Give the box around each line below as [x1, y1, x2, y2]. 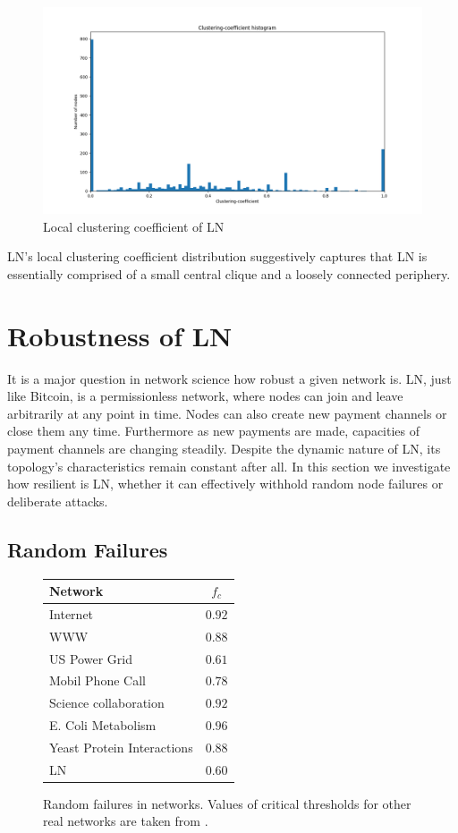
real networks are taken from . [43, 812, 208, 830]
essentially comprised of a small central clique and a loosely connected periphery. [7, 264, 451, 283]
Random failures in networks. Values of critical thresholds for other [43, 794, 411, 812]
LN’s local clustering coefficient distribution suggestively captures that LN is [7, 247, 428, 266]
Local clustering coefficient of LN [43, 217, 225, 235]
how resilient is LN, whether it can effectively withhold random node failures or [7, 474, 444, 493]
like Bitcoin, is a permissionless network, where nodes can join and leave [7, 387, 403, 405]
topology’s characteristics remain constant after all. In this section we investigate [7, 456, 451, 475]
